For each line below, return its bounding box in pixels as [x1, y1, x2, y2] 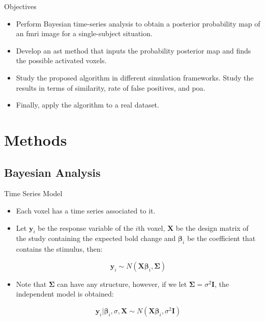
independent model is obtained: [16, 288, 114, 299]
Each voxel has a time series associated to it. [16, 205, 156, 216]
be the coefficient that [187, 233, 256, 244]
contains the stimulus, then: [16, 244, 103, 254]
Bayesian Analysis [4, 164, 101, 180]
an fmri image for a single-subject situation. [16, 28, 153, 39]
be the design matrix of [175, 222, 249, 233]
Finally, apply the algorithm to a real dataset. [16, 99, 159, 110]
